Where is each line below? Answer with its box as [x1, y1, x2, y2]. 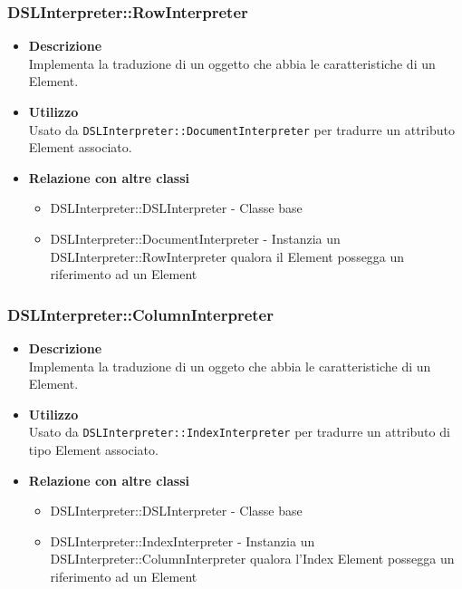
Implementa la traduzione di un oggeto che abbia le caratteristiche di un [28, 356, 431, 375]
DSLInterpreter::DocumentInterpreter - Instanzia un [50, 229, 341, 248]
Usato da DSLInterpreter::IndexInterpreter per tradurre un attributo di [28, 422, 450, 441]
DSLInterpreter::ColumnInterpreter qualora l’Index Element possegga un [50, 549, 455, 568]
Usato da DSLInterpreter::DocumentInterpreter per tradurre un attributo [28, 120, 456, 139]
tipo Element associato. [28, 440, 159, 459]
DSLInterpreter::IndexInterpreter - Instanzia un [50, 531, 315, 550]
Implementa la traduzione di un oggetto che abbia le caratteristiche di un [28, 53, 436, 72]
